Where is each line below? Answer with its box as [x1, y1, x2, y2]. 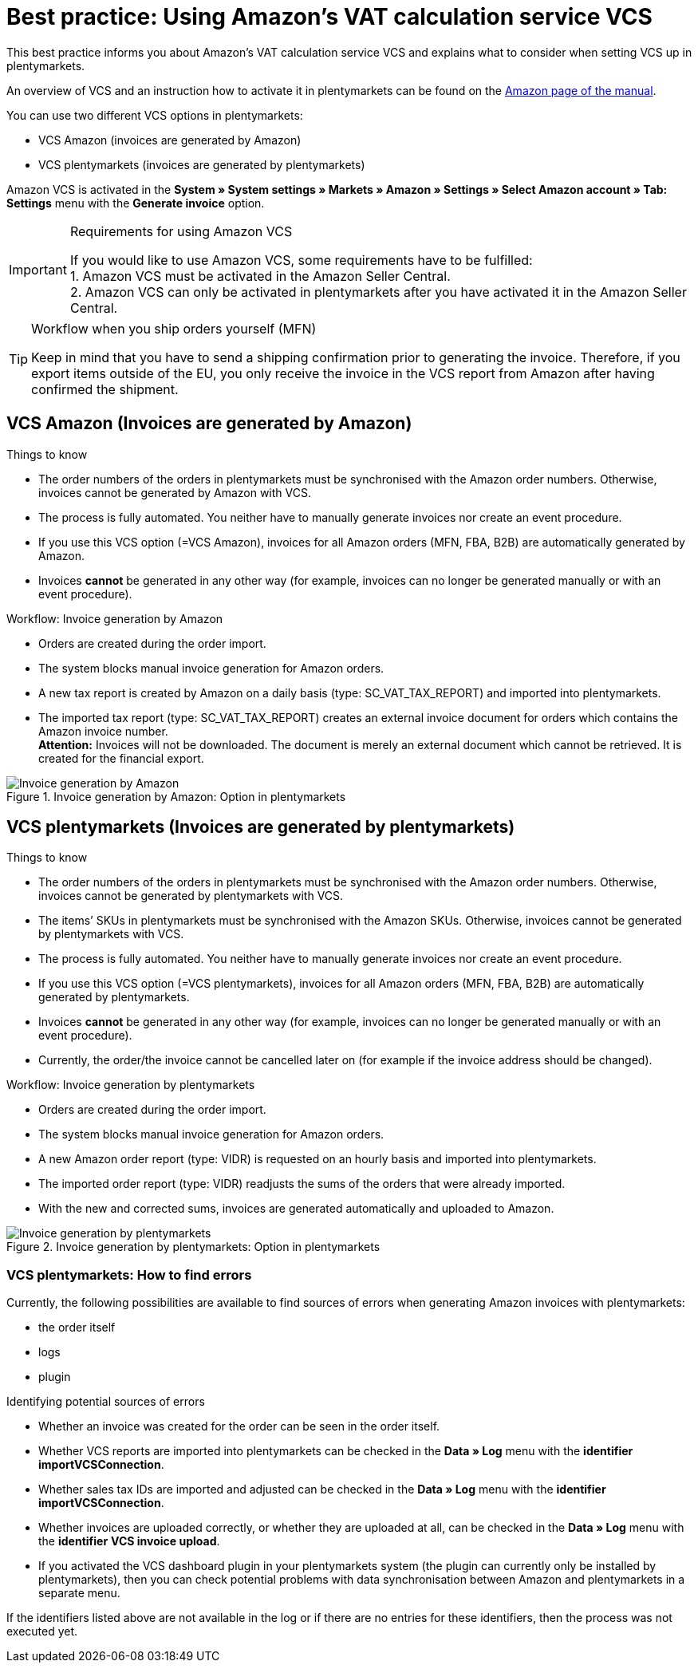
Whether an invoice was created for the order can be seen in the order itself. [38, 1419, 440, 1434]
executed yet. [6, 1624, 78, 1639]
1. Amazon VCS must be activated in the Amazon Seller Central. [69, 267, 451, 284]
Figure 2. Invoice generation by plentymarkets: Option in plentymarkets [6, 1240, 381, 1254]
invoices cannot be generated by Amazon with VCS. [38, 485, 311, 499]
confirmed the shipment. [31, 381, 179, 397]
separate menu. [38, 1586, 120, 1600]
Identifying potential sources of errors [6, 1395, 205, 1409]
